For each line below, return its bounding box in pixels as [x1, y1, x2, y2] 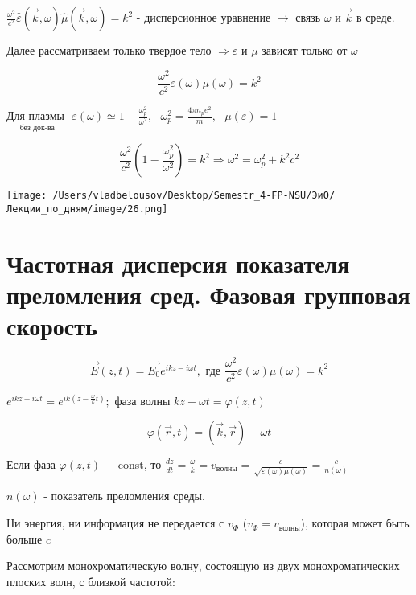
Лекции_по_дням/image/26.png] [6, 203, 168, 215]
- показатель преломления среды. [43, 487, 205, 504]
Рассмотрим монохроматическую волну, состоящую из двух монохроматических [6, 557, 400, 574]
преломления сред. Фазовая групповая [6, 277, 410, 310]
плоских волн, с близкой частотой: [6, 572, 175, 589]
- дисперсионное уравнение [136, 9, 271, 25]
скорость [6, 310, 97, 343]
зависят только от [262, 42, 348, 58]
